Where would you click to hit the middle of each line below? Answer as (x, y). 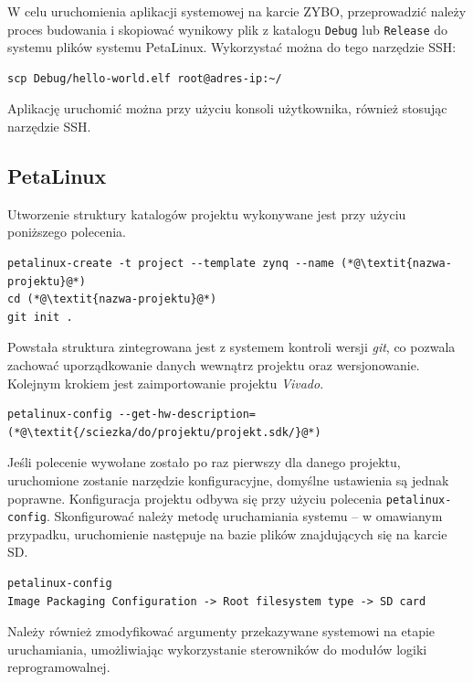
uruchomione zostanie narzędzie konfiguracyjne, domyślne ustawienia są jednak (228, 480)
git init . (40, 317)
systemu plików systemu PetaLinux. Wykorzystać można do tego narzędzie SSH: (232, 47)
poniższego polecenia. (67, 232)
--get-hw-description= (187, 415)
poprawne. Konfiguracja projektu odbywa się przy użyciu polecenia (195, 498)
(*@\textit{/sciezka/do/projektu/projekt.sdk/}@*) (164, 432)
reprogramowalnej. (59, 667)
